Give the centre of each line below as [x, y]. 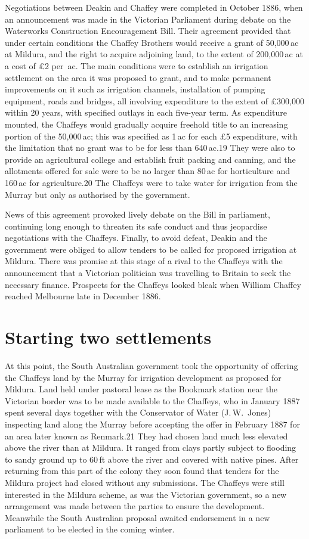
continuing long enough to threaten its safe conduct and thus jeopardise [136, 226]
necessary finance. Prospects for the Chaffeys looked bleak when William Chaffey [153, 284]
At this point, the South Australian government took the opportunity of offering [152, 365]
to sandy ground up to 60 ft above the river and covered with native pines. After [152, 459]
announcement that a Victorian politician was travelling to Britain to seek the [148, 273]
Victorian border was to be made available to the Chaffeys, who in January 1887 [152, 400]
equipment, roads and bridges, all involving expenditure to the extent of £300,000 [154, 100]
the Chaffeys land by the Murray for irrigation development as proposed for [143, 377]
